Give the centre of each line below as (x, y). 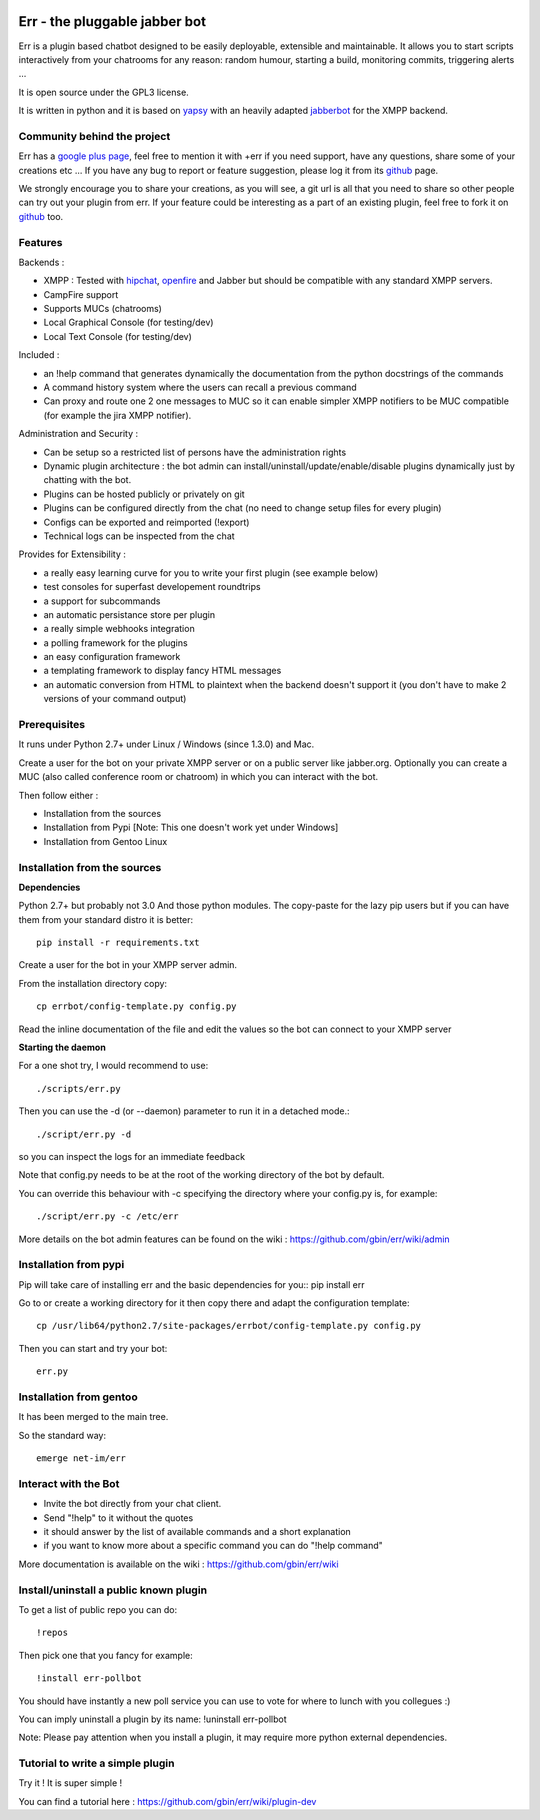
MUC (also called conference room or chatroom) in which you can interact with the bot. (198, 777)
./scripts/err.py (78, 1088)
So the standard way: (62, 1435)
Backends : (41, 262)
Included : (39, 355)
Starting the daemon (62, 1047)
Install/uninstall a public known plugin (113, 1590)
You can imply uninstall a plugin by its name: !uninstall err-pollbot (152, 1719)
